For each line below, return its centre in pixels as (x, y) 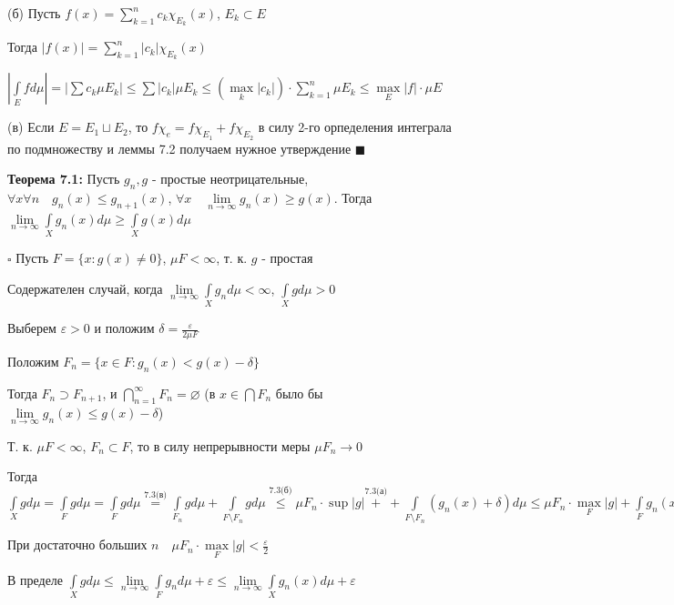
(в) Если (31, 127)
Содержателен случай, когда (85, 288)
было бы (299, 393)
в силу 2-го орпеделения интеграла (355, 127)
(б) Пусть (34, 13)
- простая (287, 258)
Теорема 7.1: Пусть (64, 179)
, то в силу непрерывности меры (220, 445)
